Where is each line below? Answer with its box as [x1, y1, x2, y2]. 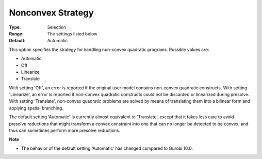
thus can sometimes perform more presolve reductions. [9, 127, 121, 133]
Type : [9, 24, 21, 30]
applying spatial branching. [9, 105, 64, 111]
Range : [9, 31, 24, 36]
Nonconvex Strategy [9, 7, 94, 18]
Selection [47, 24, 66, 30]
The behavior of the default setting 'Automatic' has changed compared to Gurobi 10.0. [21, 145, 193, 151]
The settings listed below [47, 31, 98, 36]
